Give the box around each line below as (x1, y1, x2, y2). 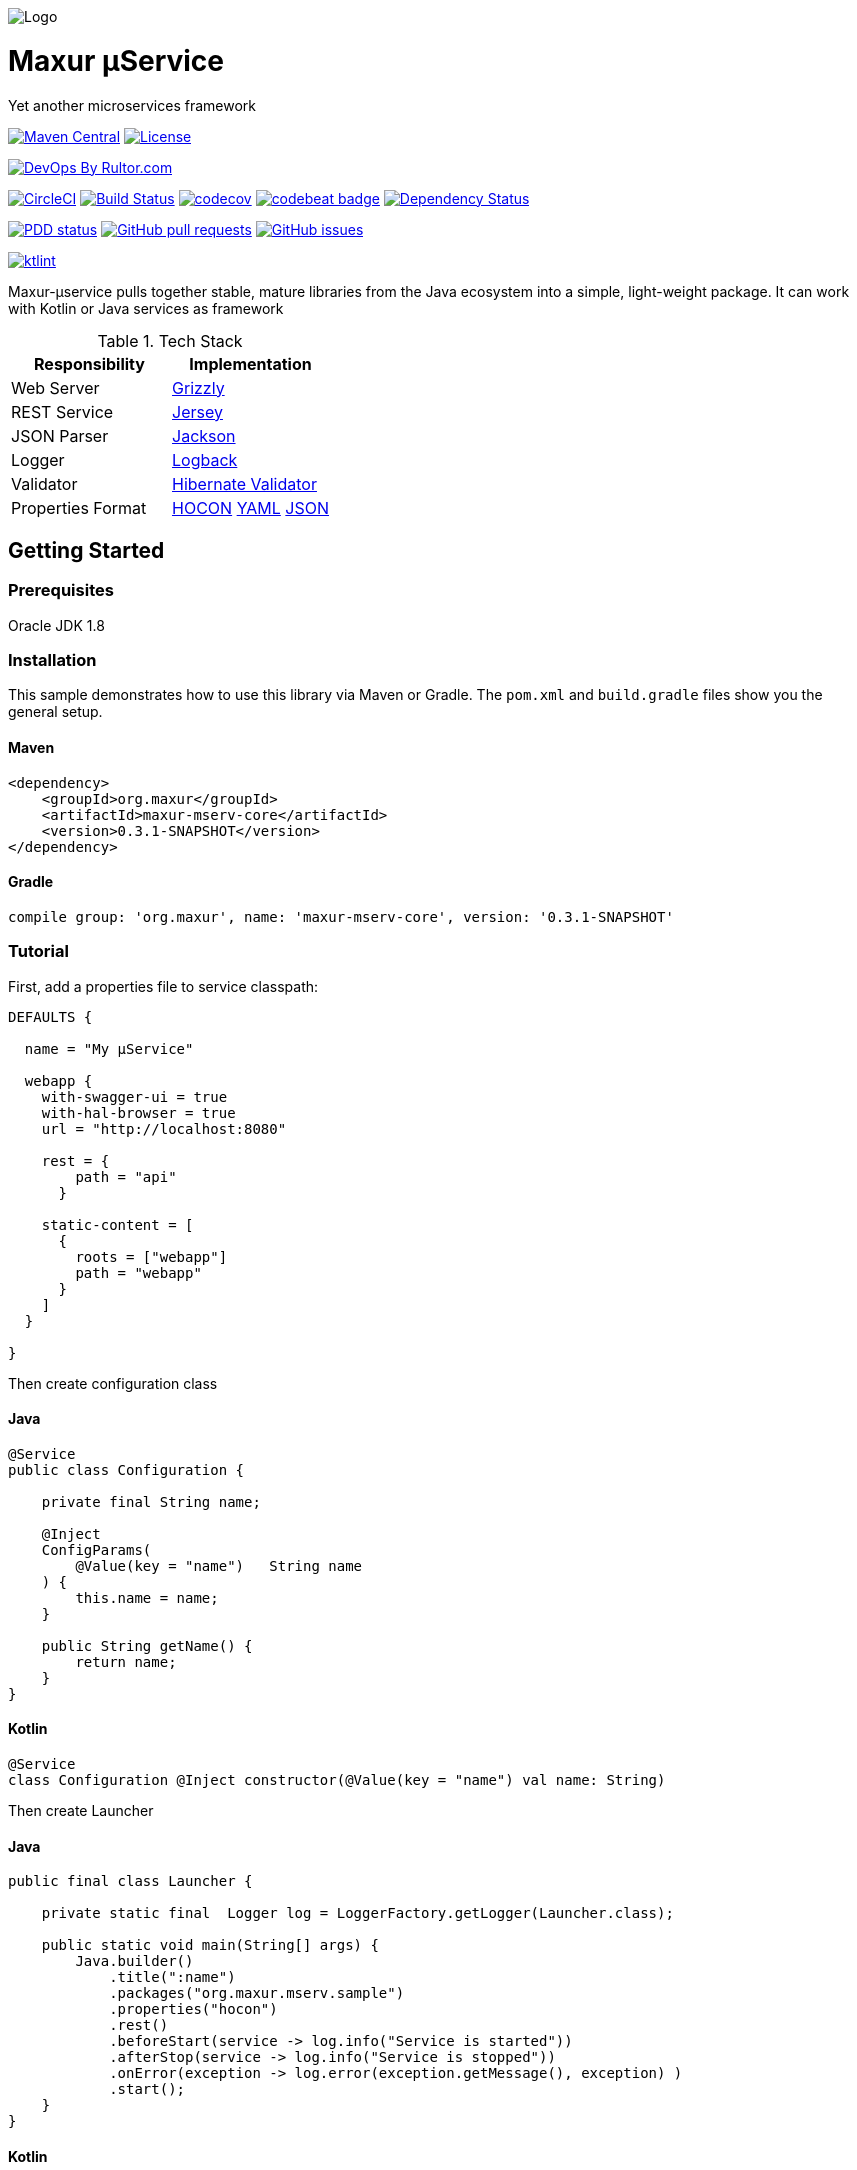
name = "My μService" (24, 1040, 194, 1057)
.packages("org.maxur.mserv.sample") (109, 1985, 405, 2002)
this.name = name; (75, 1589, 219, 1606)
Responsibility (34, 353, 145, 374)
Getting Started (8, 537, 165, 563)
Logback (172, 449, 238, 470)
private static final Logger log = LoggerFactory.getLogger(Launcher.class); (41, 1905, 674, 1922)
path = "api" (75, 1168, 177, 1185)
